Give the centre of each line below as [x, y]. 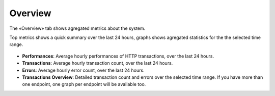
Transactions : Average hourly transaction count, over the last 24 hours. [98, 63]
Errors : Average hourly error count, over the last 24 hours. [83, 70]
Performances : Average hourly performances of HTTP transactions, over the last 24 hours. [118, 56]
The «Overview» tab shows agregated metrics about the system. [77, 28]
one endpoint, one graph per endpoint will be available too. [84, 84]
